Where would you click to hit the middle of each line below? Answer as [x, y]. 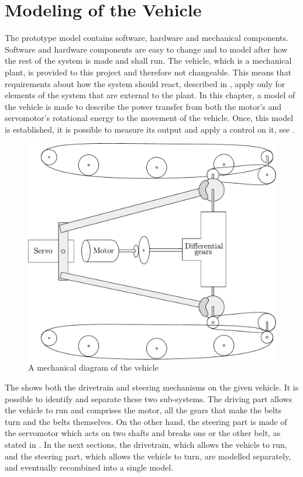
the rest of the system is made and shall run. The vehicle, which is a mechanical [148, 61]
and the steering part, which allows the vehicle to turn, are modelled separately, [148, 456]
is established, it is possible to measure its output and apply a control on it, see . [150, 129]
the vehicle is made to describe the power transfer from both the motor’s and [143, 106]
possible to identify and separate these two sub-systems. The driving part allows [149, 398]
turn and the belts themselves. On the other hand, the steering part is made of [146, 421]
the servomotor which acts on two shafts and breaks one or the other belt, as [143, 433]
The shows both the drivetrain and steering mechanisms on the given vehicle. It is [152, 387]
